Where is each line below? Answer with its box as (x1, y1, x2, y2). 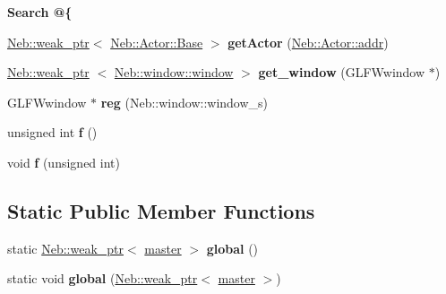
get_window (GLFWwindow (258, 63, 425, 82)
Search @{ (7, 3, 73, 21)
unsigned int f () (7, 123, 98, 142)
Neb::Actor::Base (110, 32, 203, 51)
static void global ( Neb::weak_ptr (7, 269, 198, 288)
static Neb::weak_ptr (7, 238, 124, 257)
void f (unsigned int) (7, 152, 120, 171)
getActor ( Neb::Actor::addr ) (227, 32, 389, 51)
